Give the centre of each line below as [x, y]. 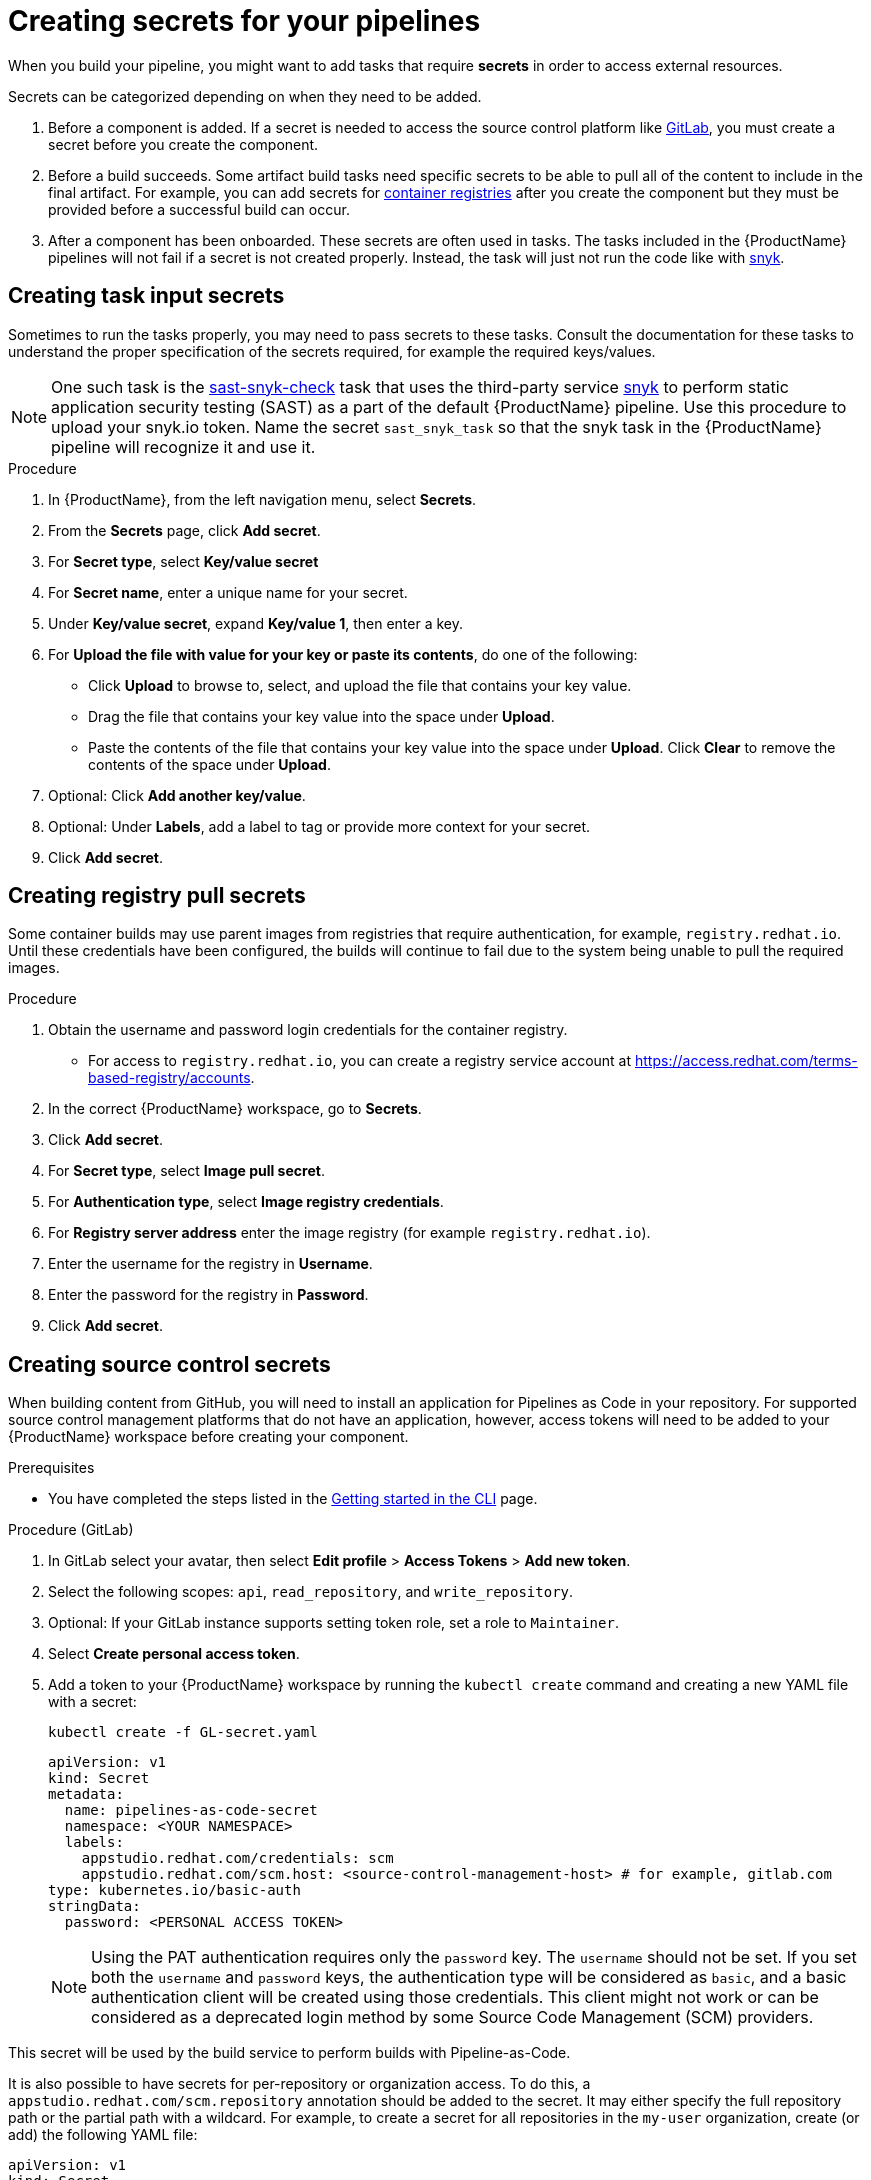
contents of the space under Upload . [209, 764]
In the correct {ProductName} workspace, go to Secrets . [235, 1109]
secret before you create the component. [183, 144]
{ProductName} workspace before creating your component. [208, 1437]
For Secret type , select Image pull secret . [186, 1171]
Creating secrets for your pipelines [244, 21]
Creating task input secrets [146, 296]
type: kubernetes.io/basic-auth [174, 1890]
